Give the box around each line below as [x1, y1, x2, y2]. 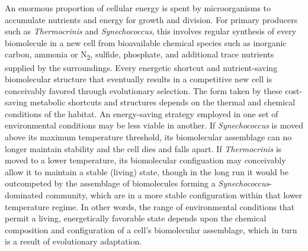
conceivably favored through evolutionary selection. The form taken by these [5, 84, 283, 96]
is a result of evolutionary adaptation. [5, 235, 142, 247]
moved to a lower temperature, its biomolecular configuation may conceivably [5, 154, 286, 166]
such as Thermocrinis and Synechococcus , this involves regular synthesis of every [5, 25, 297, 37]
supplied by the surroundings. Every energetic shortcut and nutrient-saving [5, 61, 278, 73]
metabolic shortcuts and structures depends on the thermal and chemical [30, 96, 296, 108]
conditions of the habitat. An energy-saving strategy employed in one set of [5, 107, 278, 120]
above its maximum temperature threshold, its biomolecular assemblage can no [5, 131, 292, 143]
